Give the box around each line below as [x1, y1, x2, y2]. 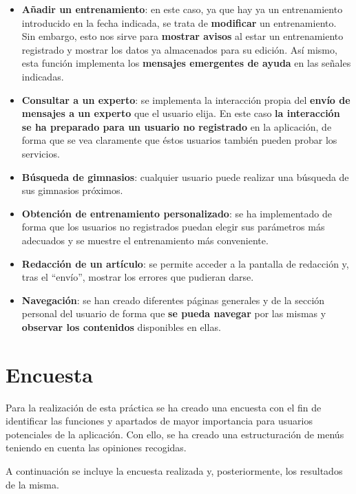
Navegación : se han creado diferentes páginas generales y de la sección [21, 292, 325, 307]
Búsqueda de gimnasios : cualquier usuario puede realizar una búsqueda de [21, 169, 349, 184]
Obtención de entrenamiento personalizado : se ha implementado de [21, 206, 332, 220]
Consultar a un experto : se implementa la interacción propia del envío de [21, 92, 350, 107]
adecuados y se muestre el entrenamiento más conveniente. [21, 233, 269, 247]
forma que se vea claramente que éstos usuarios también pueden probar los [21, 133, 337, 147]
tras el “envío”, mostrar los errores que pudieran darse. [21, 270, 254, 284]
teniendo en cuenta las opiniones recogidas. [6, 440, 187, 455]
